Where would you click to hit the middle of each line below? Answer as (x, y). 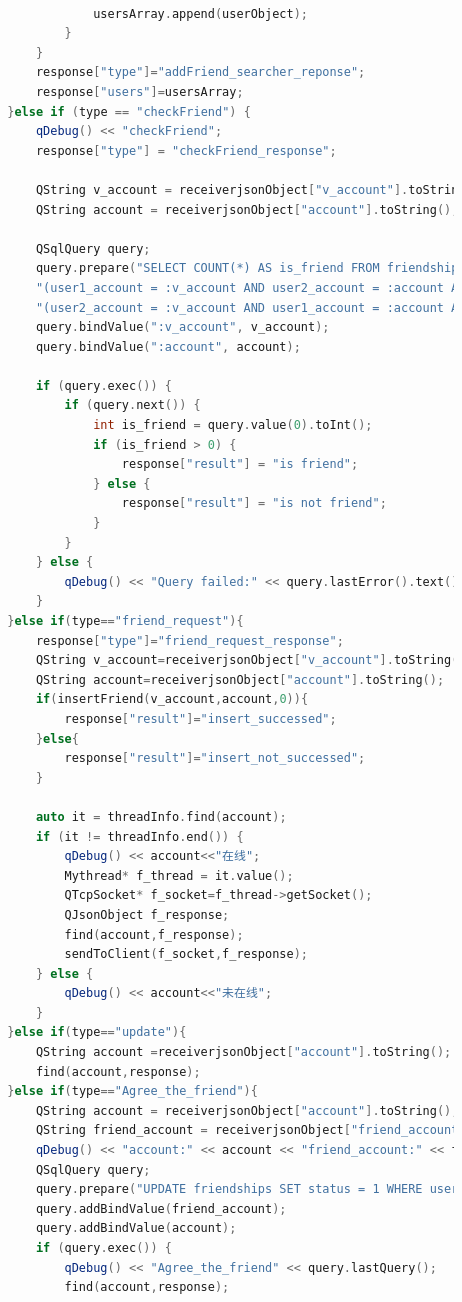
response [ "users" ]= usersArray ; (139, 91)
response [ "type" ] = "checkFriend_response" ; (186, 150)
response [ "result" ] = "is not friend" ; (254, 503)
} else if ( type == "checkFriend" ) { (129, 111)
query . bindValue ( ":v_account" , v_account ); (182, 327)
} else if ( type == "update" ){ (97, 1032)
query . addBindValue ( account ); (136, 1228)
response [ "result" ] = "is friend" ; (240, 464)
